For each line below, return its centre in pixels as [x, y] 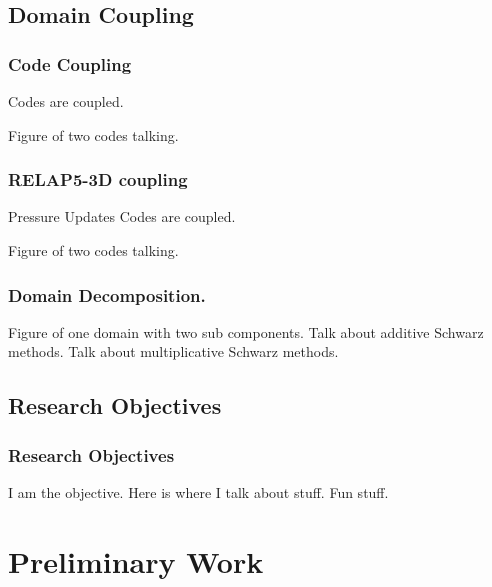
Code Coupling [70, 63]
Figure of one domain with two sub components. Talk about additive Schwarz [246, 331]
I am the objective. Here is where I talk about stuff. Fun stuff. [198, 492]
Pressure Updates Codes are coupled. [122, 216]
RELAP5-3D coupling [98, 179]
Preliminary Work [136, 560]
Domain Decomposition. [107, 294]
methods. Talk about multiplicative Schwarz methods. [173, 351]
